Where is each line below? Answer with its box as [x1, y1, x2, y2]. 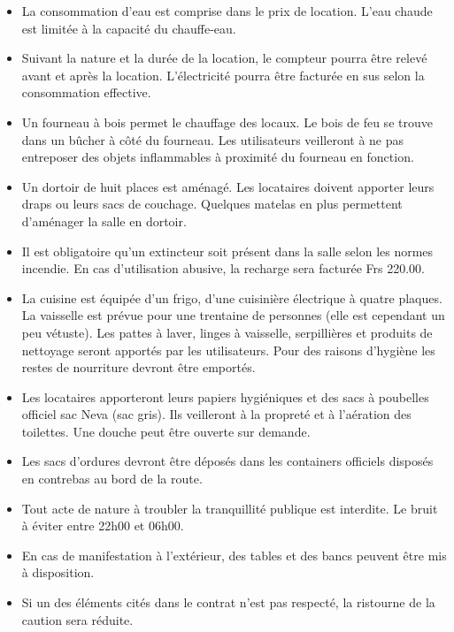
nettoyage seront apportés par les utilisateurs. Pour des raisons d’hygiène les [21, 340, 435, 359]
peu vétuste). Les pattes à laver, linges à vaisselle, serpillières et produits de [21, 323, 433, 341]
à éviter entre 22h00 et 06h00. [21, 516, 184, 535]
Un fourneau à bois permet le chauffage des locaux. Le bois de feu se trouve [21, 112, 433, 131]
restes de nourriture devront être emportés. [21, 358, 256, 377]
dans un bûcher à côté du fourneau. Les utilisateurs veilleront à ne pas [21, 130, 404, 148]
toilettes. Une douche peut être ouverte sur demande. [21, 422, 311, 440]
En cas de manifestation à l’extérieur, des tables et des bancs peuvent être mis [21, 545, 447, 564]
